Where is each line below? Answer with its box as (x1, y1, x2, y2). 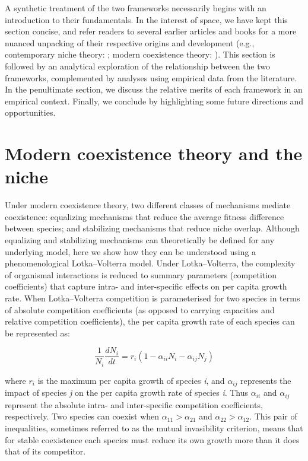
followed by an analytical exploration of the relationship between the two (5, 59, 271, 72)
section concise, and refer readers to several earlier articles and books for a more (5, 25, 297, 37)
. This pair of (249, 410, 297, 422)
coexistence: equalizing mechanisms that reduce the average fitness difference (5, 210, 284, 222)
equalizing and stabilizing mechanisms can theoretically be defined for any (5, 234, 275, 246)
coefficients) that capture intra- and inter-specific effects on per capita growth (5, 280, 287, 293)
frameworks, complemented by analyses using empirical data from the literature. (5, 71, 297, 84)
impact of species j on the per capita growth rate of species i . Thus (5, 386, 249, 399)
